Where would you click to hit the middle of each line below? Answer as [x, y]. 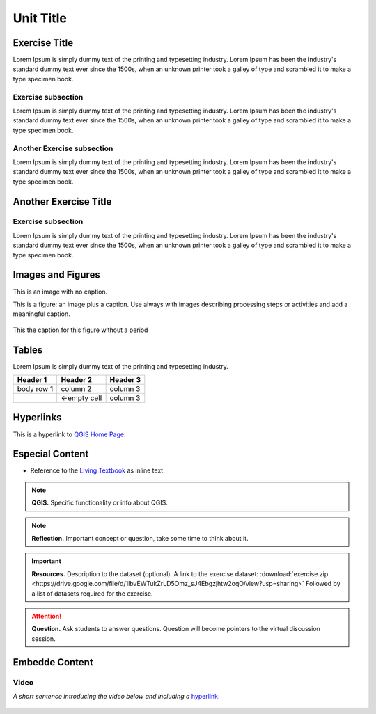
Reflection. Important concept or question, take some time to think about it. [140, 538]
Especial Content [51, 454]
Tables [28, 350]
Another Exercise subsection [63, 148]
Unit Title [40, 18]
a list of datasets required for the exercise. [92, 593]
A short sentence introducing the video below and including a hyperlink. [116, 696]
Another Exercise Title [62, 201]
